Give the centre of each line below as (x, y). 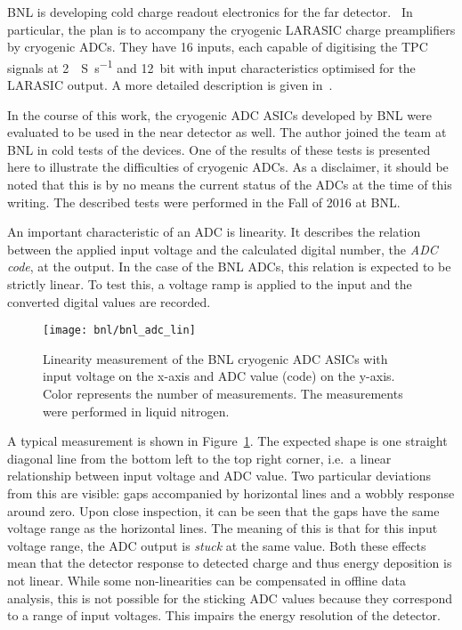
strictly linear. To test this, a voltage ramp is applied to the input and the (210, 283)
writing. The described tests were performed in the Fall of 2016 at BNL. (204, 202)
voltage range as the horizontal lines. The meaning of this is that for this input (223, 528)
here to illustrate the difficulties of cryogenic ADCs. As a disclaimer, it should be (228, 167)
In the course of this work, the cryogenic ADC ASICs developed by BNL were (219, 114)
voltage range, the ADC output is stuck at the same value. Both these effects (217, 545)
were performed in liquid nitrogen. (136, 411)
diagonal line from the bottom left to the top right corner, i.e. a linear (199, 458)
